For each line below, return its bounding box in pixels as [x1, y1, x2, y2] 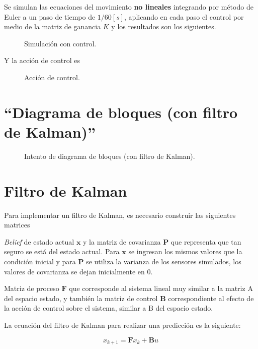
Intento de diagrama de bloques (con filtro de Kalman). [24, 150, 195, 161]
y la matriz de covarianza [83, 236, 161, 247]
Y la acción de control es [4, 55, 80, 66]
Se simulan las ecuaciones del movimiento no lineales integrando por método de [4, 2, 253, 12]
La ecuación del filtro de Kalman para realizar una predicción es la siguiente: [4, 319, 241, 330]
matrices [4, 219, 30, 230]
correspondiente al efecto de [168, 293, 254, 303]
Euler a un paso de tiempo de [4, 11, 96, 22]
